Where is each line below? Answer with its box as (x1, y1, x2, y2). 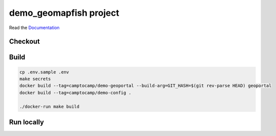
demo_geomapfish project (9, 7, 119, 18)
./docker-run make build (19, 103, 80, 109)
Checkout (9, 37, 40, 46)
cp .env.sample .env (19, 69, 69, 75)
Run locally (9, 118, 44, 126)
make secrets (19, 76, 51, 81)
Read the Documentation (9, 25, 60, 31)
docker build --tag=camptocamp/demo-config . (19, 90, 132, 96)
